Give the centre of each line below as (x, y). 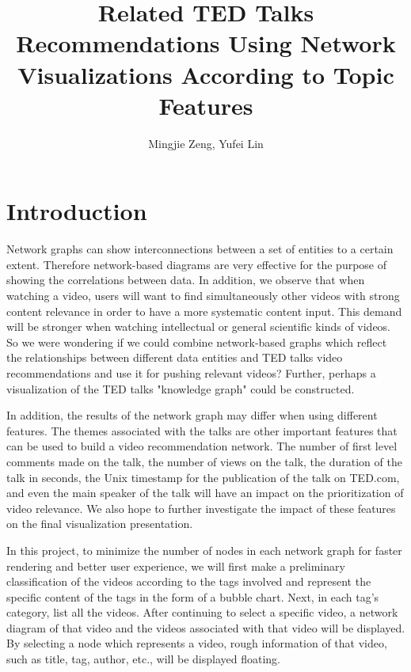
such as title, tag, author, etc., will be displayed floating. (144, 659)
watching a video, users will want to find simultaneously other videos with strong (203, 295)
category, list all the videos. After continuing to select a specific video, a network (202, 612)
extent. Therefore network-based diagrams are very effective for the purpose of (197, 264)
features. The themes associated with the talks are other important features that (202, 430)
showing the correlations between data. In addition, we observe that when (186, 280)
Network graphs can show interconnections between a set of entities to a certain (200, 249)
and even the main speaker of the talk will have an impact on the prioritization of (205, 493)
